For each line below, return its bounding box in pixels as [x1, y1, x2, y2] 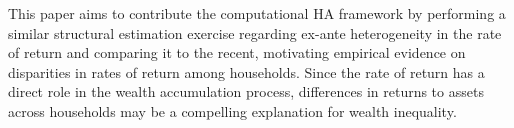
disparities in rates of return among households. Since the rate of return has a [8, 61, 485, 82]
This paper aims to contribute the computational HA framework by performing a [8, 3, 506, 23]
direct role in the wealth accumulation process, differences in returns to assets [8, 81, 484, 102]
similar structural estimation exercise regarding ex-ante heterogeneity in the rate [8, 22, 502, 43]
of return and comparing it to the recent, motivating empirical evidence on [8, 42, 466, 63]
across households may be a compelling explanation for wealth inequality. [8, 100, 457, 121]
